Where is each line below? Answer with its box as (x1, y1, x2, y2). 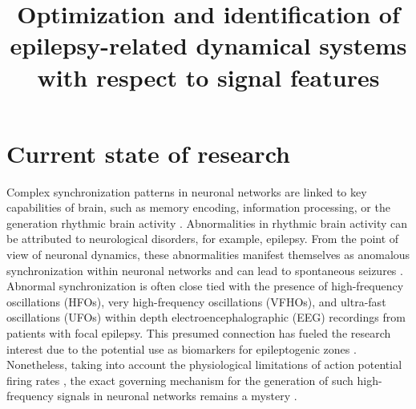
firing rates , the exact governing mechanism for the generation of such (6, 371, 353, 388)
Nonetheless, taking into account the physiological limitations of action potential (6, 356, 402, 373)
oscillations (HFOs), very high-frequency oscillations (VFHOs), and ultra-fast (6, 293, 386, 310)
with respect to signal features (37, 60, 380, 93)
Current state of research (6, 136, 290, 169)
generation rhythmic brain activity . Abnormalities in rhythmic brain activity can (6, 214, 408, 231)
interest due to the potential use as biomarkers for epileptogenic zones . (6, 340, 357, 357)
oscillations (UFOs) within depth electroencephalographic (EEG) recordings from (6, 309, 406, 326)
